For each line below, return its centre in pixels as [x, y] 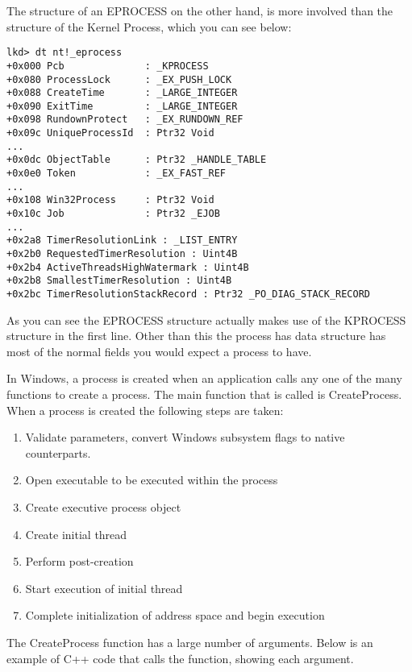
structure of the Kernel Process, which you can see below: [149, 26]
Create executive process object [103, 507]
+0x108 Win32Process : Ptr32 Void [110, 200]
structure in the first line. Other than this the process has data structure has [196, 336]
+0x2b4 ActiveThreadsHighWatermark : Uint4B [128, 267]
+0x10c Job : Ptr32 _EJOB [113, 214]
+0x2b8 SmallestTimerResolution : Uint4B [119, 281]
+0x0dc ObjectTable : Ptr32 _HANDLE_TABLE [137, 160]
